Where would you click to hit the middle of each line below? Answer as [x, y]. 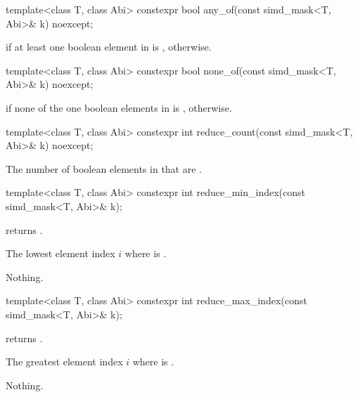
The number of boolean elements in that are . [104, 168]
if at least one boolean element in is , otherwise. [109, 47]
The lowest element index [60, 253]
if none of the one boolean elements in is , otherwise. [119, 107]
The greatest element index [64, 362]
